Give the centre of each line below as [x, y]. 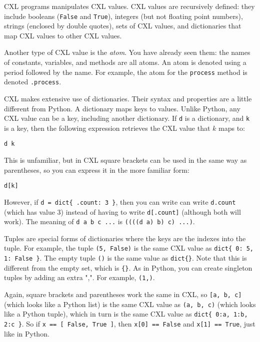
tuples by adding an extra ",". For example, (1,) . [79, 277]
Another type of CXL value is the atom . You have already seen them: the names [127, 52]
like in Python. [27, 333]
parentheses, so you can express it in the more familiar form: [97, 170]
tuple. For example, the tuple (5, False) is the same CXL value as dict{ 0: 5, [129, 248]
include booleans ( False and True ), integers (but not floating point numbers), [123, 16]
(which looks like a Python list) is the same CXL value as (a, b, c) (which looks [130, 304]
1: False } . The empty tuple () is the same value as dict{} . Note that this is [125, 258]
